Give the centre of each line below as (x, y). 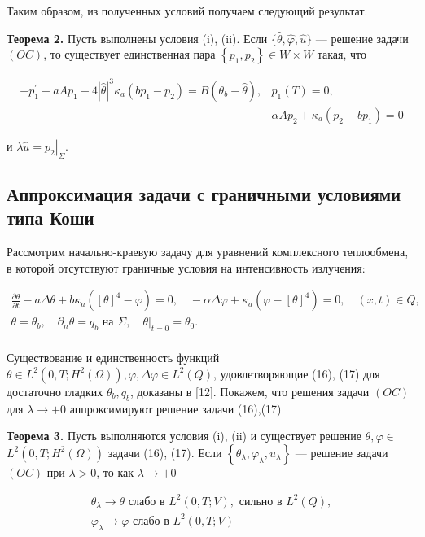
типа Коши (50, 218)
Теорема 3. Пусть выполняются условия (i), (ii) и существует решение (184, 436)
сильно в (261, 502)
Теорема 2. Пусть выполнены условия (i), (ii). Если (137, 38)
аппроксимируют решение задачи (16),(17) (175, 408)
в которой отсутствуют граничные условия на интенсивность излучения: (186, 267)
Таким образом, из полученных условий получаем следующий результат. (187, 11)
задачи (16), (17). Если (165, 452)
